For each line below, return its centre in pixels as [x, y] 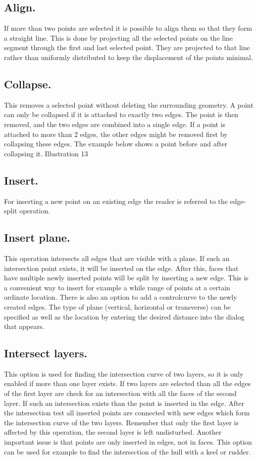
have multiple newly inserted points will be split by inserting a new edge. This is [126, 278]
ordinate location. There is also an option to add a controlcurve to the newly [121, 297]
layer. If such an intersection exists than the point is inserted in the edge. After [124, 403]
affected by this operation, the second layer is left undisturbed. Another [113, 432]
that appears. [24, 326]
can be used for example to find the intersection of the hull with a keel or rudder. [128, 451]
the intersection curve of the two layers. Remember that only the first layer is [121, 422]
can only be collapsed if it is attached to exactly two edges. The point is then [121, 114]
